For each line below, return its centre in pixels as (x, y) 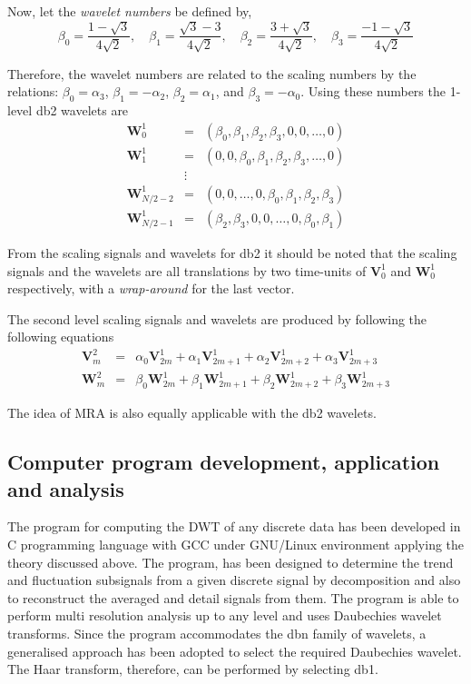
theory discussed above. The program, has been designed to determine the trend (231, 562)
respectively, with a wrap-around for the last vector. (151, 288)
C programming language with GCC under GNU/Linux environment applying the (236, 545)
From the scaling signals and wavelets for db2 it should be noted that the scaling (232, 252)
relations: (33, 91)
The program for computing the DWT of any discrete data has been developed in (234, 526)
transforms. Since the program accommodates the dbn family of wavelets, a (217, 633)
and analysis (66, 488)
